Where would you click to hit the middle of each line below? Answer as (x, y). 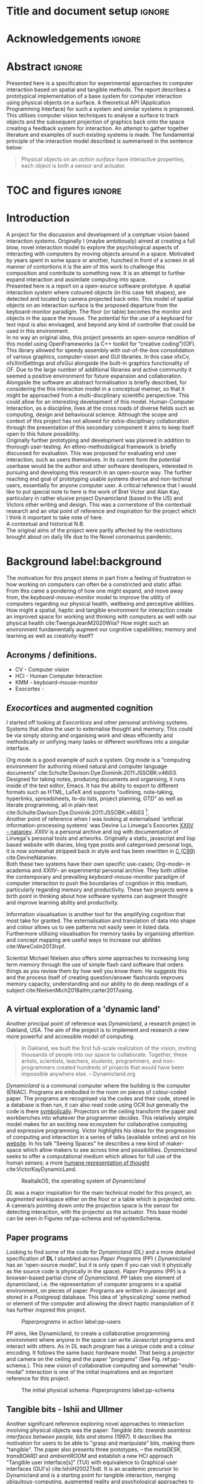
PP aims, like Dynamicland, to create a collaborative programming (88, 1333)
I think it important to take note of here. (55, 517)
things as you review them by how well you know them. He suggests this (97, 971)
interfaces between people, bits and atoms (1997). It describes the (89, 1437)
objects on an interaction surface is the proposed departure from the (92, 305)
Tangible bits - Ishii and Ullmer (65, 1409)
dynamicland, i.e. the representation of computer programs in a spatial (94, 1284)
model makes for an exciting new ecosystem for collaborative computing (97, 1124)
